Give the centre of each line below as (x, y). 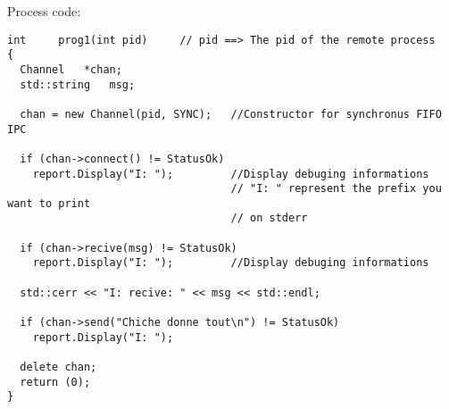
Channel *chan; (71, 69)
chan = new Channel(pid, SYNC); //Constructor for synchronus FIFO (231, 114)
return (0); (55, 382)
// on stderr (269, 218)
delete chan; (58, 367)
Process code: (44, 11)
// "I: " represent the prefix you (336, 189)
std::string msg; (78, 84)
